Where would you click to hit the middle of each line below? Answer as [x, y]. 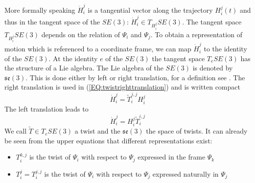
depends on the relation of [81, 34]
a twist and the [97, 131]
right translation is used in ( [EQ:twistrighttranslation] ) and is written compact [122, 87]
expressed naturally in [185, 173]
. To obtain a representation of [196, 34]
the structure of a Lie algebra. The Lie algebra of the [84, 68]
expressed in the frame [172, 157]
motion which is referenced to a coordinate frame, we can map [98, 49]
